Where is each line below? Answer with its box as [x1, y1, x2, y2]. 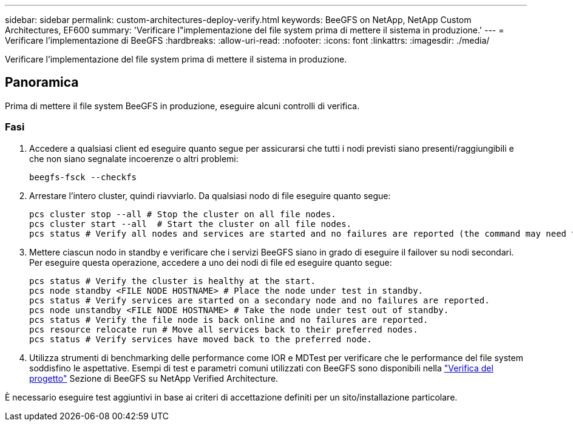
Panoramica [5, 75, 79, 90]
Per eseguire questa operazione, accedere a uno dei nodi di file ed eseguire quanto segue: [29, 257, 392, 268]
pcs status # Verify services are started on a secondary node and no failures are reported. [29, 295, 490, 305]
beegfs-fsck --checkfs [29, 172, 137, 182]
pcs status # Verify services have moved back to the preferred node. [29, 334, 372, 344]
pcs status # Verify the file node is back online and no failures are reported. [29, 314, 429, 325]
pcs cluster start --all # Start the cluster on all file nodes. [29, 218, 352, 229]
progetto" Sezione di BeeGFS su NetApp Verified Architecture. [29, 373, 279, 384]
